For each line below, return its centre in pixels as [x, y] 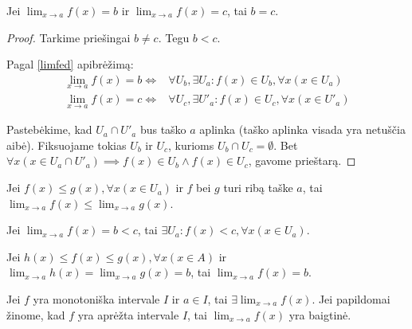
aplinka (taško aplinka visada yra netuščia [302, 129]
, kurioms [191, 145]
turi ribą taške [258, 188]
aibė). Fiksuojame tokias [67, 145]
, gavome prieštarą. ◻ [302, 161]
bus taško [163, 129]
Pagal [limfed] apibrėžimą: [70, 64]
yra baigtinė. [320, 314]
